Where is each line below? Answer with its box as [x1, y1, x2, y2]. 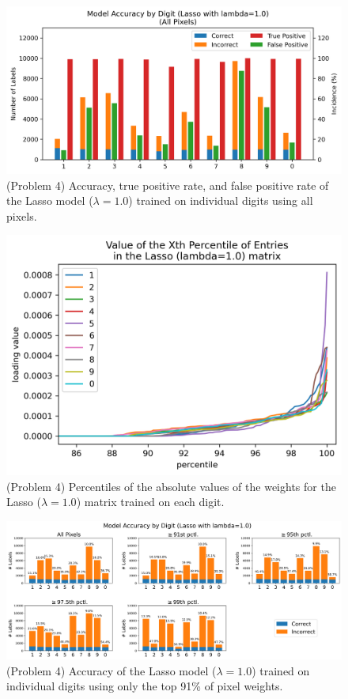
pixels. [6, 207, 37, 224]
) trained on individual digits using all [128, 192, 313, 209]
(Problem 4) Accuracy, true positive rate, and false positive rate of [6, 176, 329, 193]
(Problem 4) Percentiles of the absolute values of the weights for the [6, 478, 336, 494]
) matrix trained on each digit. [76, 493, 225, 510]
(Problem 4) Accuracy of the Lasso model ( [6, 662, 217, 678]
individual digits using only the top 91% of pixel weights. [6, 678, 283, 694]
